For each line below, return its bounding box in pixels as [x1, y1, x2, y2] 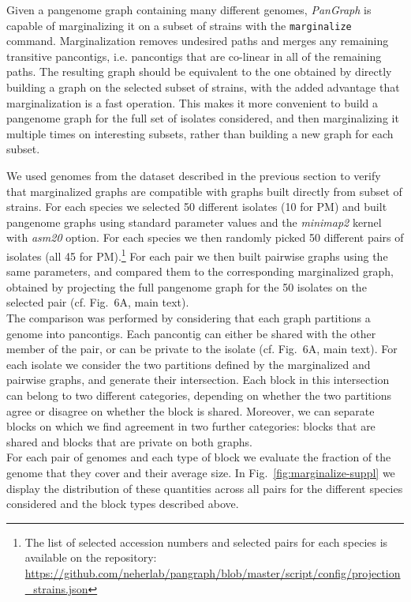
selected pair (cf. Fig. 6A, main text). [6, 294, 189, 310]
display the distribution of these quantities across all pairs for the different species [6, 480, 403, 496]
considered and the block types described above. [6, 495, 239, 512]
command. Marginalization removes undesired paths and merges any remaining [6, 32, 389, 49]
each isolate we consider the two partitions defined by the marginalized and [6, 356, 371, 372]
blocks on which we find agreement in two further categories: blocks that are [6, 418, 376, 435]
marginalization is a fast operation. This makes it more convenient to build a [6, 94, 378, 111]
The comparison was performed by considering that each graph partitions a [6, 310, 371, 325]
